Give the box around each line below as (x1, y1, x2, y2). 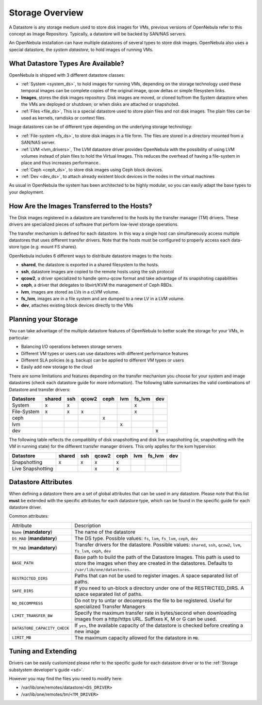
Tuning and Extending (9, 647, 77, 656)
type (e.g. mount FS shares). (20, 244, 78, 250)
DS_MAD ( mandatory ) (12, 535, 58, 541)
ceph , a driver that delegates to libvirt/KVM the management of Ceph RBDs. (21, 282, 173, 288)
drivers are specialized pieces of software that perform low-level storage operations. (9, 221, 179, 228)
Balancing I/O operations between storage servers (21, 344, 122, 349)
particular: (9, 335, 30, 341)
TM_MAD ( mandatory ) (12, 544, 58, 551)
